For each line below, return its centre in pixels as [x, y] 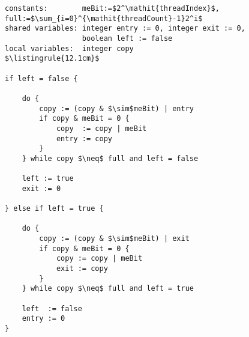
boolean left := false [127, 38]
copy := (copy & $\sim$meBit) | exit [114, 239]
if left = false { [41, 78]
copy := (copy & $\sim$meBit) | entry [116, 108]
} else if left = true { [54, 209]
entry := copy [84, 138]
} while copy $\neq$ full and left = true [108, 289]
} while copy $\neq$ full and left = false [110, 158]
